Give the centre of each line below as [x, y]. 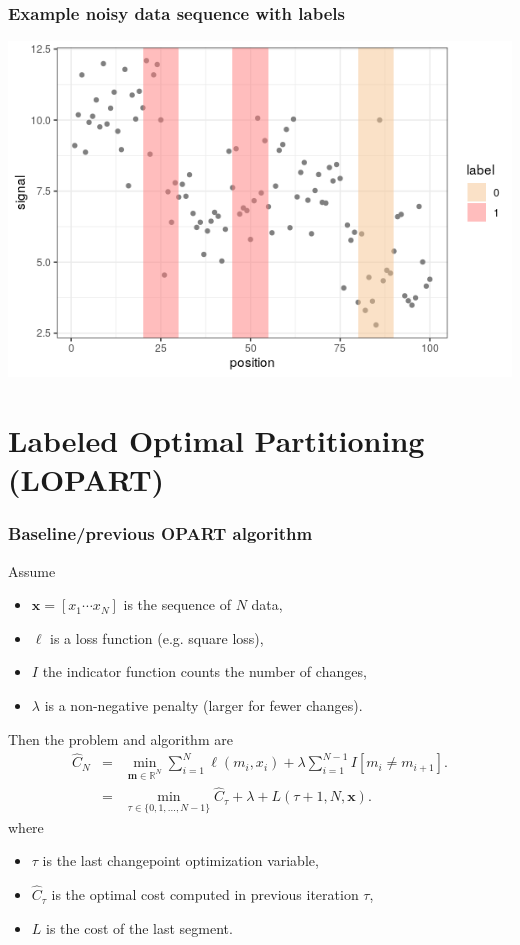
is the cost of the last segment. [139, 927]
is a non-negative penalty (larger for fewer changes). [203, 704]
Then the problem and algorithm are [120, 738]
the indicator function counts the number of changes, [204, 671]
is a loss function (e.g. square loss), [157, 637]
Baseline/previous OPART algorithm [160, 533]
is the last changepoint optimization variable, [180, 860]
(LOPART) [86, 479]
